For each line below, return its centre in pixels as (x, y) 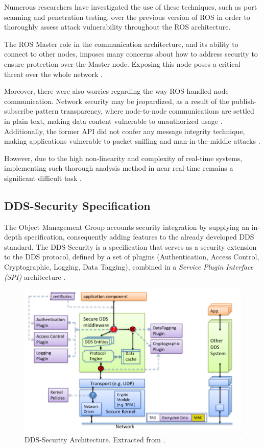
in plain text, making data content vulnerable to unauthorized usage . (113, 121)
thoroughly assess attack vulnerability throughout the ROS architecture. (117, 27)
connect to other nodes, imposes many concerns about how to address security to (131, 54)
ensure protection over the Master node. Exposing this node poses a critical (122, 63)
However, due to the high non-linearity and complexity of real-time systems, (123, 158)
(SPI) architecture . (35, 276)
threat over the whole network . (54, 74)
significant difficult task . (43, 178)
